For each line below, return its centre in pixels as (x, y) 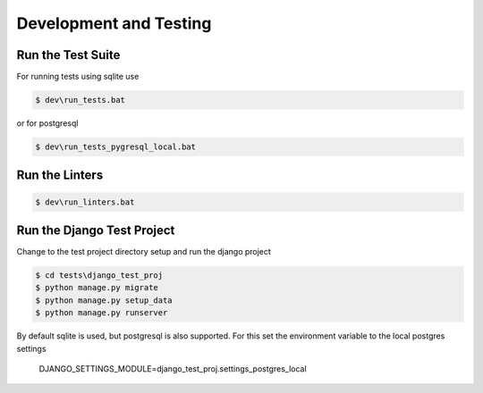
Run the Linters (60, 176)
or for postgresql (47, 123)
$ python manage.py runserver (102, 313)
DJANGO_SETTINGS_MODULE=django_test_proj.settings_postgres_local (173, 369)
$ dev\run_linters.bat (85, 202)
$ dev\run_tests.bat (80, 100)
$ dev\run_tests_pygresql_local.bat (116, 147)
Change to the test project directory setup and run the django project (144, 252)
